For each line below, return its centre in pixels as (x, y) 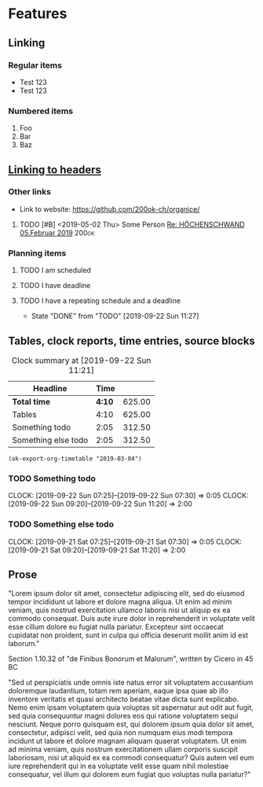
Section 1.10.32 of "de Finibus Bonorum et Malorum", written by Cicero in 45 (131, 659)
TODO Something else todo (61, 524)
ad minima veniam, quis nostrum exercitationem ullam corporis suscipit (123, 749)
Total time (31, 401)
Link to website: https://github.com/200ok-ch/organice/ (110, 209)
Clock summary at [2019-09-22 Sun (81, 360)
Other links (29, 192)
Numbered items (40, 111)
